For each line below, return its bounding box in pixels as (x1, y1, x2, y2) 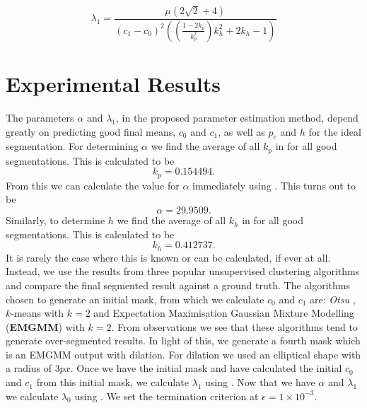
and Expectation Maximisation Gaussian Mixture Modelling (93, 305, 354, 320)
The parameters (6, 110, 74, 124)
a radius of (6, 361, 52, 375)
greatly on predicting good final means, (6, 124, 176, 139)
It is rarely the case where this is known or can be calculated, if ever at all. (6, 250, 331, 264)
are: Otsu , (310, 291, 356, 306)
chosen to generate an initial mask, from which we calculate (6, 291, 264, 306)
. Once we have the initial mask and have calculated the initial (70, 361, 342, 375)
